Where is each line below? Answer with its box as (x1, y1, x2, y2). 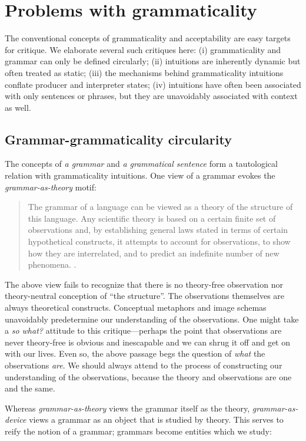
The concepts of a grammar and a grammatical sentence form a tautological (5, 157, 278, 170)
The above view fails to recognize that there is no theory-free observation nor (5, 278, 283, 290)
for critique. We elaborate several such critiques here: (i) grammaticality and (5, 43, 281, 55)
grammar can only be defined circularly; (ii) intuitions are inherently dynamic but (5, 55, 301, 67)
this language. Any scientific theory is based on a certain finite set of (28, 212, 276, 224)
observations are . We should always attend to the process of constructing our (5, 358, 282, 371)
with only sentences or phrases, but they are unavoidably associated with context (5, 90, 298, 102)
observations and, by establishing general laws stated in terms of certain (28, 223, 288, 236)
